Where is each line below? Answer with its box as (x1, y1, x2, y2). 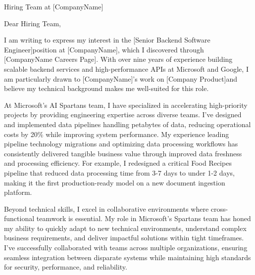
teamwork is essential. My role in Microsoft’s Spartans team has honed (36, 213, 251, 224)
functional (4, 213, 35, 224)
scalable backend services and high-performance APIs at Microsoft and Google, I (4, 63, 249, 74)
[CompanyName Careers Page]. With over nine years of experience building (4, 54, 233, 64)
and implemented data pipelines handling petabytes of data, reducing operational (4, 119, 251, 129)
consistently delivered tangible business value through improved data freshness (4, 148, 242, 158)
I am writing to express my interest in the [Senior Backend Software (4, 35, 210, 45)
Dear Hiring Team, (4, 18, 61, 28)
